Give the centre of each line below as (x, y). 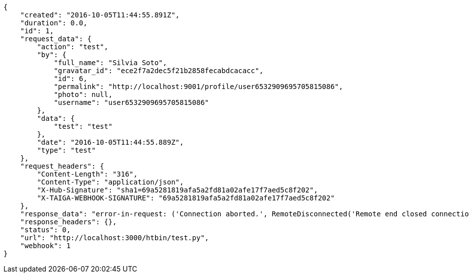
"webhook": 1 (45, 246)
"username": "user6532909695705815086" (132, 102)
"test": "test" (83, 126)
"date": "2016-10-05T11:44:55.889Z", (110, 142)
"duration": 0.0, (54, 23)
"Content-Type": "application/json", (110, 182)
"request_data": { (56, 39)
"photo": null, (83, 94)
